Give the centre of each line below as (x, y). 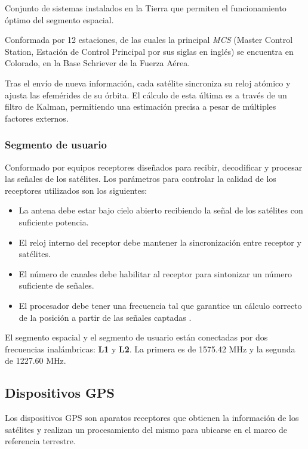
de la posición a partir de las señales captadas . (105, 317)
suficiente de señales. (56, 285)
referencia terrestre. (40, 441)
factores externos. (37, 118)
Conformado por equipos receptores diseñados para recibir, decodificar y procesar (154, 167)
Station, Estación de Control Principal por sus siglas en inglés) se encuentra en (149, 51)
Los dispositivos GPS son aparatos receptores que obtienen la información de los (152, 418)
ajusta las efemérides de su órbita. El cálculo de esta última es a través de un (146, 95)
